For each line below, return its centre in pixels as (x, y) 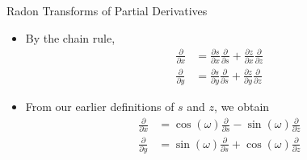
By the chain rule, (70, 37)
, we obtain (242, 106)
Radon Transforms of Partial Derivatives (107, 10)
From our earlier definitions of (100, 106)
